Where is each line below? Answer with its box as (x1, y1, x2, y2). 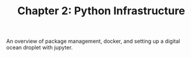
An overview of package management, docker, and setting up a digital (6, 37, 181, 45)
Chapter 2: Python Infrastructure (17, 4, 186, 18)
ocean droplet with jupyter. (6, 44, 74, 51)
